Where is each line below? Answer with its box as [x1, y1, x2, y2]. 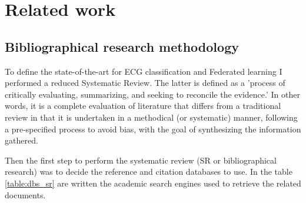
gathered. [5, 134, 38, 147]
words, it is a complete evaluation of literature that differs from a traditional [5, 99, 281, 112]
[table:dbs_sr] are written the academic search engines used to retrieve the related [5, 177, 301, 189]
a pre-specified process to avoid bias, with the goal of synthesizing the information [5, 122, 301, 135]
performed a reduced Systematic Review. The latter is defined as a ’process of [5, 76, 285, 89]
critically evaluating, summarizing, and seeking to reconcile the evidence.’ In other [5, 88, 300, 100]
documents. [5, 188, 46, 201]
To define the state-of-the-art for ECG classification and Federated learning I [5, 65, 282, 77]
